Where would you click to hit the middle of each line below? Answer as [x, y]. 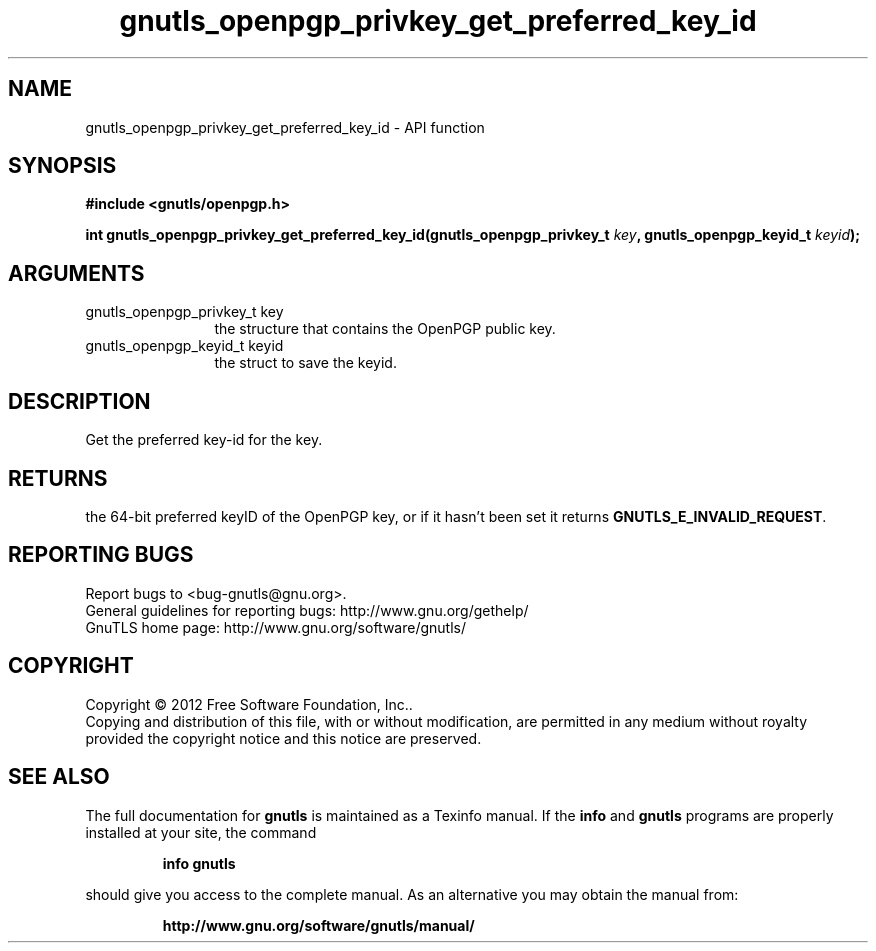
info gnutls [199, 863]
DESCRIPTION [79, 401]
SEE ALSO [59, 777]
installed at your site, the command [201, 832]
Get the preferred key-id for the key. [204, 440]
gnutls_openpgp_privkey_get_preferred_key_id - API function [285, 127]
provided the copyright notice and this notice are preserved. [283, 738]
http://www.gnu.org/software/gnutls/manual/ [318, 925]
